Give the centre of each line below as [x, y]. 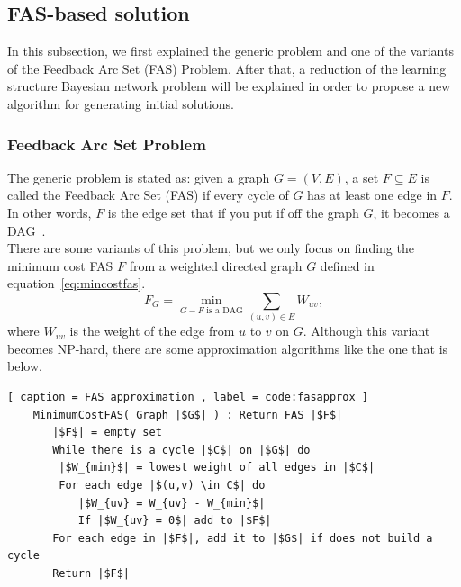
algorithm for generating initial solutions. [121, 103]
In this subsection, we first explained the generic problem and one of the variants [230, 51]
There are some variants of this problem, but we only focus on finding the [211, 248]
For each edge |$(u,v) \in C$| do [162, 486]
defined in [347, 265]
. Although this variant [366, 331]
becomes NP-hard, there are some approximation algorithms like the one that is [228, 348]
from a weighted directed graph [216, 265]
